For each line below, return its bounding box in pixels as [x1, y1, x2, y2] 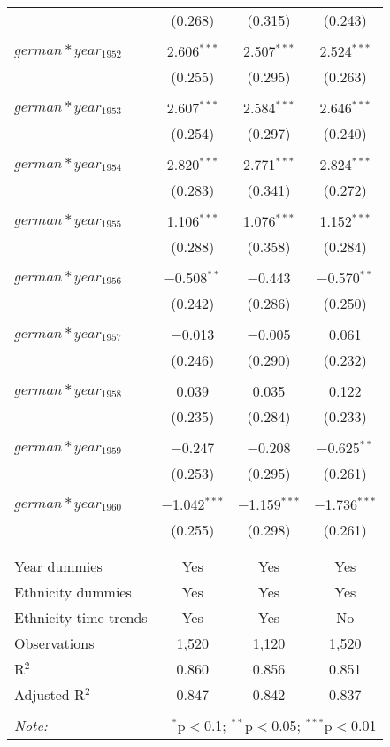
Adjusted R [14, 684, 85, 705]
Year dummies [14, 556, 103, 576]
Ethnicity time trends [14, 607, 148, 628]
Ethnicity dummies [14, 581, 132, 602]
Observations [14, 633, 95, 653]
